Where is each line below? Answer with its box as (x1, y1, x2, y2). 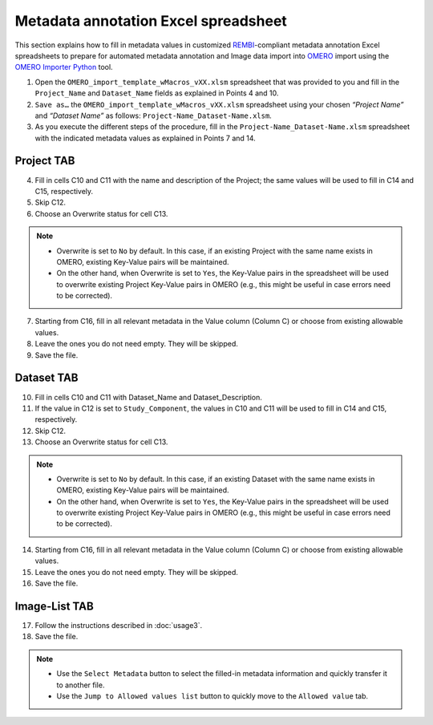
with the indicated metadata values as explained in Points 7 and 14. (34, 133, 256, 143)
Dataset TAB (14, 371, 79, 385)
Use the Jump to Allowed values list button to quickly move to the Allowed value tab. (56, 691, 369, 701)
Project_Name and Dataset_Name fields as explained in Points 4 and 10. (34, 88, 279, 98)
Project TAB (14, 154, 75, 168)
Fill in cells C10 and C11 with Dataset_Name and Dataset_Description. (34, 392, 262, 402)
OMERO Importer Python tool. (14, 63, 113, 72)
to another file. (56, 680, 105, 690)
